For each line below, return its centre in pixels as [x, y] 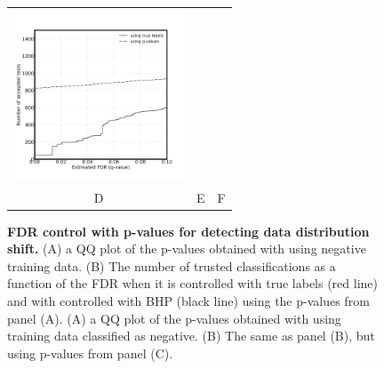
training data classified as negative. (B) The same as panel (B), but [191, 336]
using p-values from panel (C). [90, 353]
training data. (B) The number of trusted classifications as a [172, 265]
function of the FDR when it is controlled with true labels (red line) [192, 283]
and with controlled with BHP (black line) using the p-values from [188, 301]
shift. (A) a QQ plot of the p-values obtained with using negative [187, 249]
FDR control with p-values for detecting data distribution [188, 231]
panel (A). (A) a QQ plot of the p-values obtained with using [174, 318]
